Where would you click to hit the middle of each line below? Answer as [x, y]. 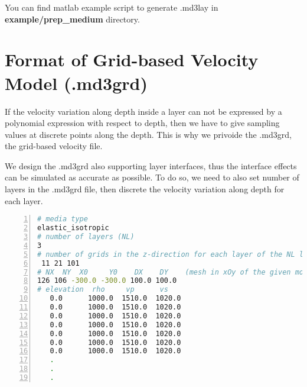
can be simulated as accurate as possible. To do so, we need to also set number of [152, 177]
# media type [63, 219]
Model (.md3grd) [76, 83]
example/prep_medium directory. [72, 19]
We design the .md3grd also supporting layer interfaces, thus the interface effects [151, 165]
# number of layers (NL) [86, 237]
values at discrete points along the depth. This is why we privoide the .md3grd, [148, 134]
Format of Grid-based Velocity [132, 59]
